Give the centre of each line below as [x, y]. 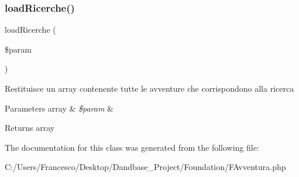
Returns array [30, 128]
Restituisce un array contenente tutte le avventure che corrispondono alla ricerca [149, 88]
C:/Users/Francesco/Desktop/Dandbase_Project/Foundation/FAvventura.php [145, 167]
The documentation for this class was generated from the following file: [132, 147]
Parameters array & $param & [59, 108]
